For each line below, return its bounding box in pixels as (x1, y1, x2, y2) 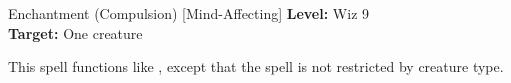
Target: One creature (8, 22, 143, 43)
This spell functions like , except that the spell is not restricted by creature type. (8, 56, 504, 77)
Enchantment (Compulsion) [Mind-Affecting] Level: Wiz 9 (8, 3, 370, 23)
